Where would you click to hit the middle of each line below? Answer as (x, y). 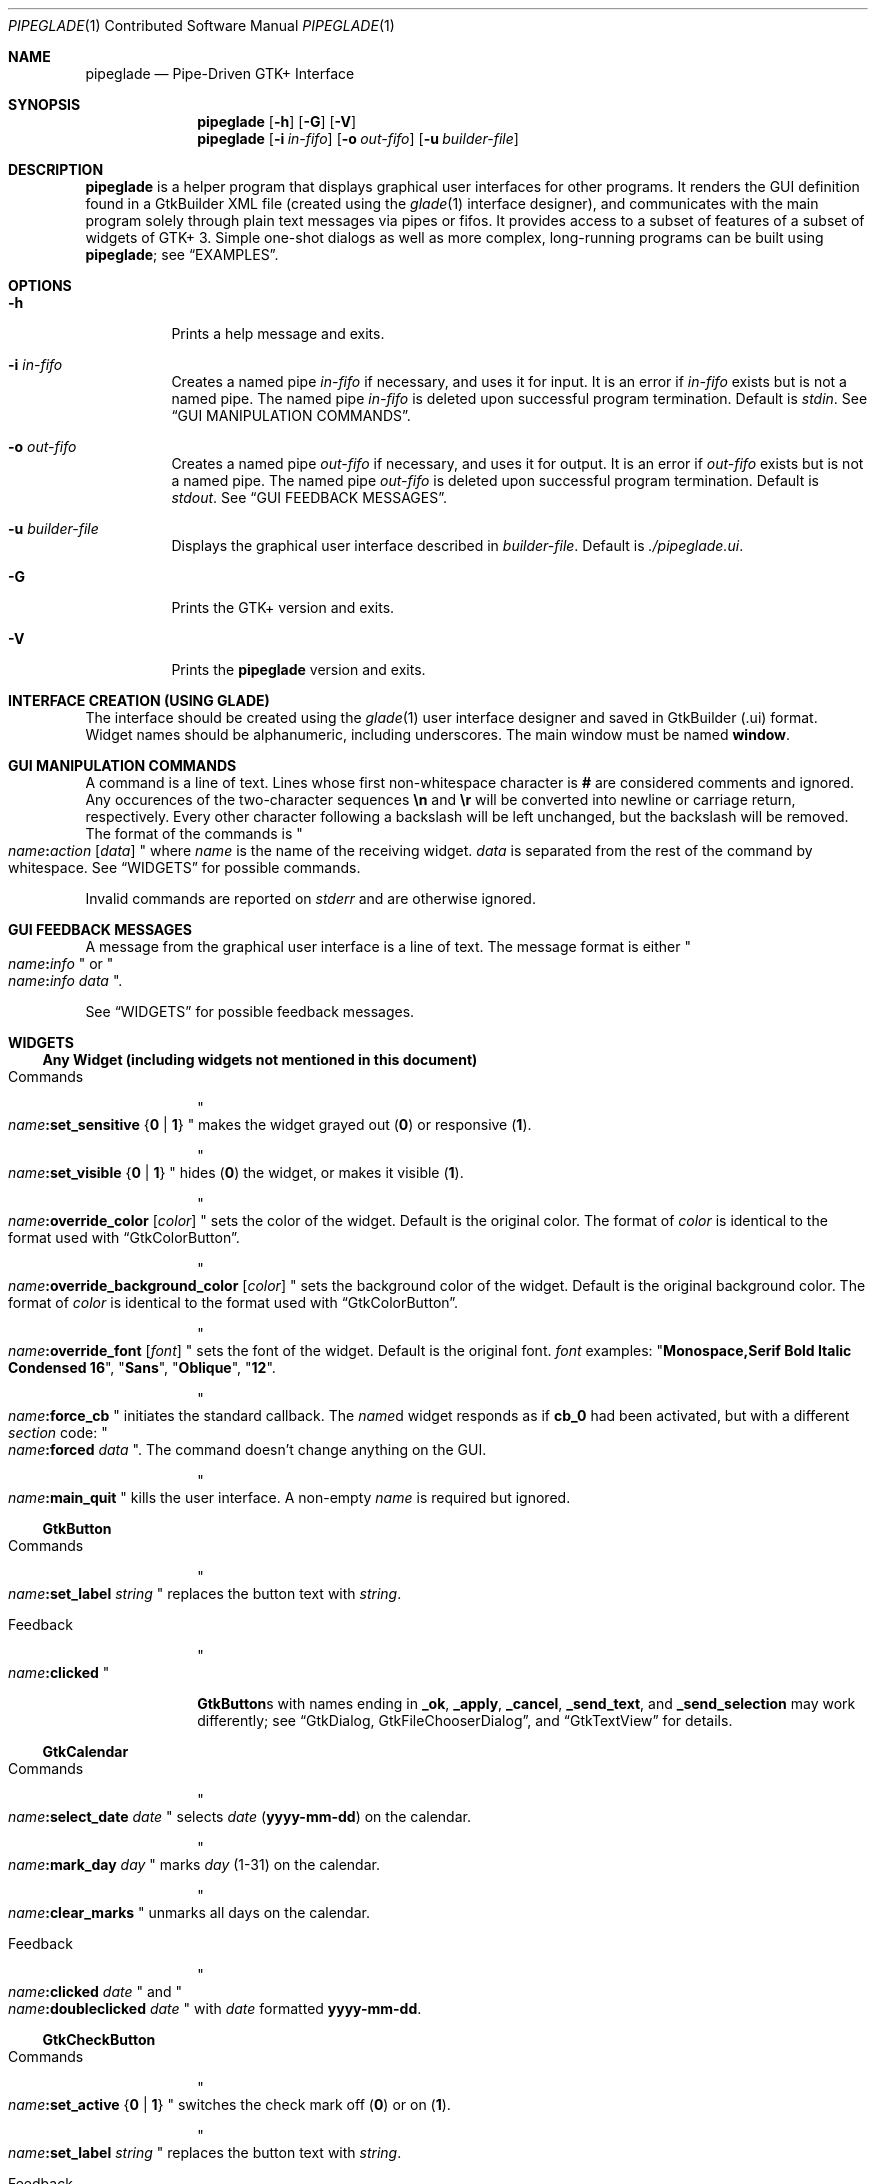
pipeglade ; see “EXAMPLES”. (182, 254)
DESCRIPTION (56, 169)
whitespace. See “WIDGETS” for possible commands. (184, 867)
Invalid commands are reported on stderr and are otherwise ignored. (310, 898)
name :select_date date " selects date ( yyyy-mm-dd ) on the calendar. (239, 1816)
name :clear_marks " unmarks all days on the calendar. (189, 1912)
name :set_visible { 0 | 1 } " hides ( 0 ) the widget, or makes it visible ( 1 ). (236, 1172)
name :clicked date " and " (95, 1991)
